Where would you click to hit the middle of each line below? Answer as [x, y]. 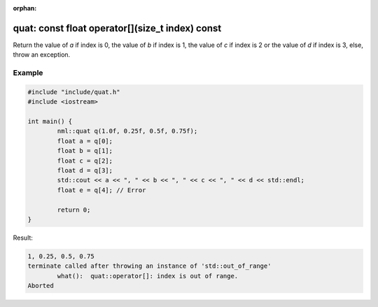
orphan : [25, 8]
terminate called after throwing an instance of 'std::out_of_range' [149, 266]
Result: [23, 238]
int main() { [50, 122]
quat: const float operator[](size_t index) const [117, 28]
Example [28, 73]
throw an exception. [42, 55]
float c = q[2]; [85, 161]
